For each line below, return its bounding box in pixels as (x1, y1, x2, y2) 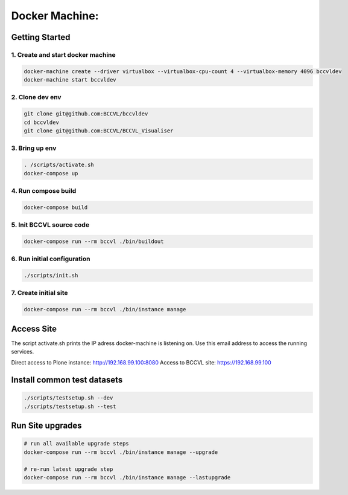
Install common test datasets (11, 375, 123, 385)
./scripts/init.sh (24, 272, 78, 279)
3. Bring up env (11, 144, 57, 152)
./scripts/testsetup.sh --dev (24, 395, 113, 401)
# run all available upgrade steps (24, 440, 129, 447)
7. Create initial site (11, 289, 68, 297)
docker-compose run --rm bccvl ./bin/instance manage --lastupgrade (24, 474, 231, 480)
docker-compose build (24, 204, 88, 211)
